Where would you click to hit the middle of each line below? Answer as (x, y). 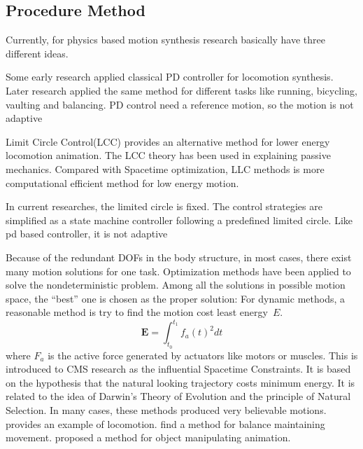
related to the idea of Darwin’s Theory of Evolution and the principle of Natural (178, 396)
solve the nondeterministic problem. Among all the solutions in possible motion (176, 285)
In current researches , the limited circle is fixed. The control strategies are (164, 206)
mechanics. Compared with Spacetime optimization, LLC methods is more (165, 168)
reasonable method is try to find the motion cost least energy (137, 312)
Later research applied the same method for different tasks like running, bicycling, (181, 90)
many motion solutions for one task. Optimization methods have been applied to (178, 271)
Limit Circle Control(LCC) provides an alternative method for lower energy (168, 141)
